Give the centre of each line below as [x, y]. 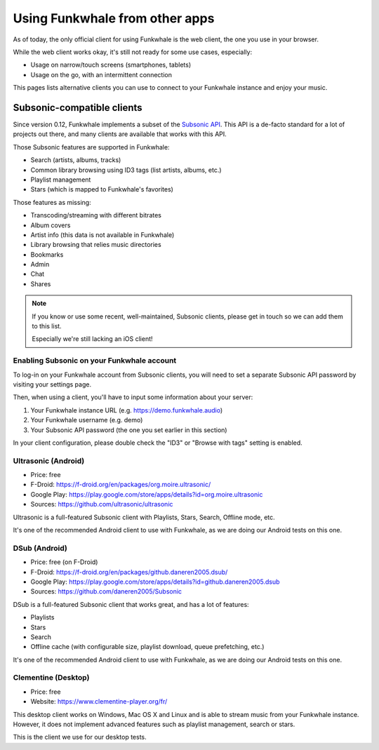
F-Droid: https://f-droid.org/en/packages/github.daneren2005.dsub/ [129, 572]
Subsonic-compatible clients [78, 108]
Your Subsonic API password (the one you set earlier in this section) [129, 430]
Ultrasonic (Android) [49, 461]
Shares [41, 283]
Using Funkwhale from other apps [114, 18]
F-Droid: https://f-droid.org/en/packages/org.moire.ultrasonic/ [121, 485]
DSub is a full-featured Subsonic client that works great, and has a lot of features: [131, 604]
